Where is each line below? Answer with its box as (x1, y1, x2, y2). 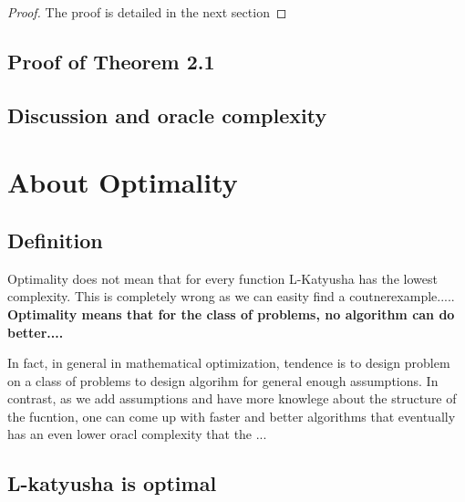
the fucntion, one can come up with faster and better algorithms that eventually (7, 406, 456, 425)
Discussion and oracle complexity (7, 100, 327, 129)
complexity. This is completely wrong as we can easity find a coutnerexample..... (7, 287, 455, 306)
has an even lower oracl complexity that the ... (7, 424, 267, 444)
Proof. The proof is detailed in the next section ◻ (7, 3, 287, 21)
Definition (7, 225, 103, 254)
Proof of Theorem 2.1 (7, 47, 215, 75)
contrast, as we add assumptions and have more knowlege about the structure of (7, 389, 457, 408)
